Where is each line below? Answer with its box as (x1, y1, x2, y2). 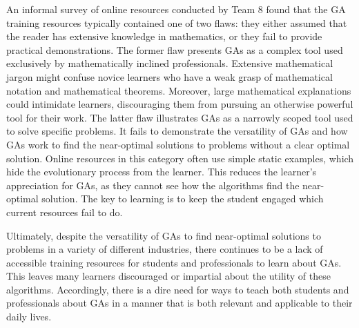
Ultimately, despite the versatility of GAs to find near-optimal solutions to (6, 228, 321, 242)
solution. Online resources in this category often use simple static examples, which (6, 151, 354, 165)
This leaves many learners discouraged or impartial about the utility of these (6, 269, 331, 283)
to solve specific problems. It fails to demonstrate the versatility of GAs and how (6, 124, 348, 138)
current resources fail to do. (6, 204, 123, 219)
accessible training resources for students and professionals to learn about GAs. (6, 255, 342, 269)
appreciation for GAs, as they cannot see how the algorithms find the (6, 177, 300, 192)
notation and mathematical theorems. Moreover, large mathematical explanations (6, 83, 351, 97)
